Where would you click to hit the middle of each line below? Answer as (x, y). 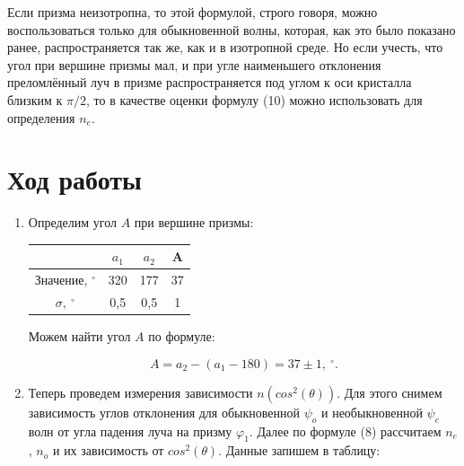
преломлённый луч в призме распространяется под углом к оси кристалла (210, 82)
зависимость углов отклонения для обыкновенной (164, 412)
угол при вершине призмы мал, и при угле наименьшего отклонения (194, 64)
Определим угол (72, 222)
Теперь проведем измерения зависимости (140, 392)
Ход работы (74, 179)
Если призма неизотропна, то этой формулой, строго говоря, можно (193, 12)
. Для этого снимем (390, 392)
